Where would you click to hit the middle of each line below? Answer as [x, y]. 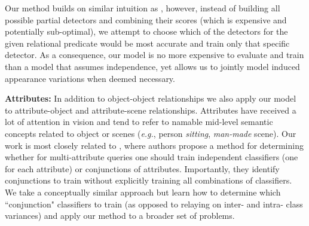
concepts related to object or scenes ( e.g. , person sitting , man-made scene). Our [151, 133]
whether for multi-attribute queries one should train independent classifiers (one [152, 157]
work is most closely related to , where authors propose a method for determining [154, 145]
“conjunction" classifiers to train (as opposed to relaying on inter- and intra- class [154, 204]
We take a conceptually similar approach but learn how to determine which [143, 192]
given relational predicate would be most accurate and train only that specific [147, 43]
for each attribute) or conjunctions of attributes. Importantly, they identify [142, 168]
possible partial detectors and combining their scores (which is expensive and [146, 19]
